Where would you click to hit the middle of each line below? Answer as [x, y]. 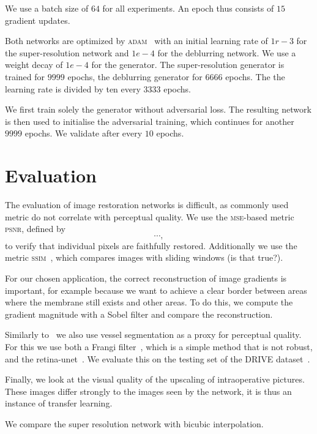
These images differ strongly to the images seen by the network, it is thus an [148, 391]
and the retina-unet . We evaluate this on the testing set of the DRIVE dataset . [158, 358]
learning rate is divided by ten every [73, 88]
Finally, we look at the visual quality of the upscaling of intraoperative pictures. [155, 379]
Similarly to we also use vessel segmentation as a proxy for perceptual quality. [153, 335]
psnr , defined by [35, 229]
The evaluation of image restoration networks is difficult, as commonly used [147, 205]
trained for [25, 76]
